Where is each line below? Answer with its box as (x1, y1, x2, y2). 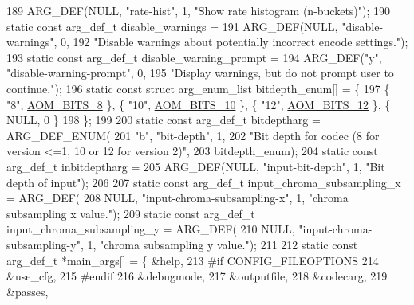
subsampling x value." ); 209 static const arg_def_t (6, 205, 255, 221)
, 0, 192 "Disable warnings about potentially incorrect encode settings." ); (53, 33, 408, 50)
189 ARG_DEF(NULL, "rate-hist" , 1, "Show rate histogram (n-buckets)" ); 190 (6, 2, 391, 18)
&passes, (6, 283, 49, 299)
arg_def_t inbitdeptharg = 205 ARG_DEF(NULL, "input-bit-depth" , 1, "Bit (6, 158, 385, 174)
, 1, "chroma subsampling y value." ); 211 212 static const (80, 236, 358, 252)
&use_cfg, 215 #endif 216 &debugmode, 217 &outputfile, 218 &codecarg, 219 (6, 268, 388, 284)
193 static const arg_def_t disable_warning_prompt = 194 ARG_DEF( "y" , (6, 49, 382, 65)
